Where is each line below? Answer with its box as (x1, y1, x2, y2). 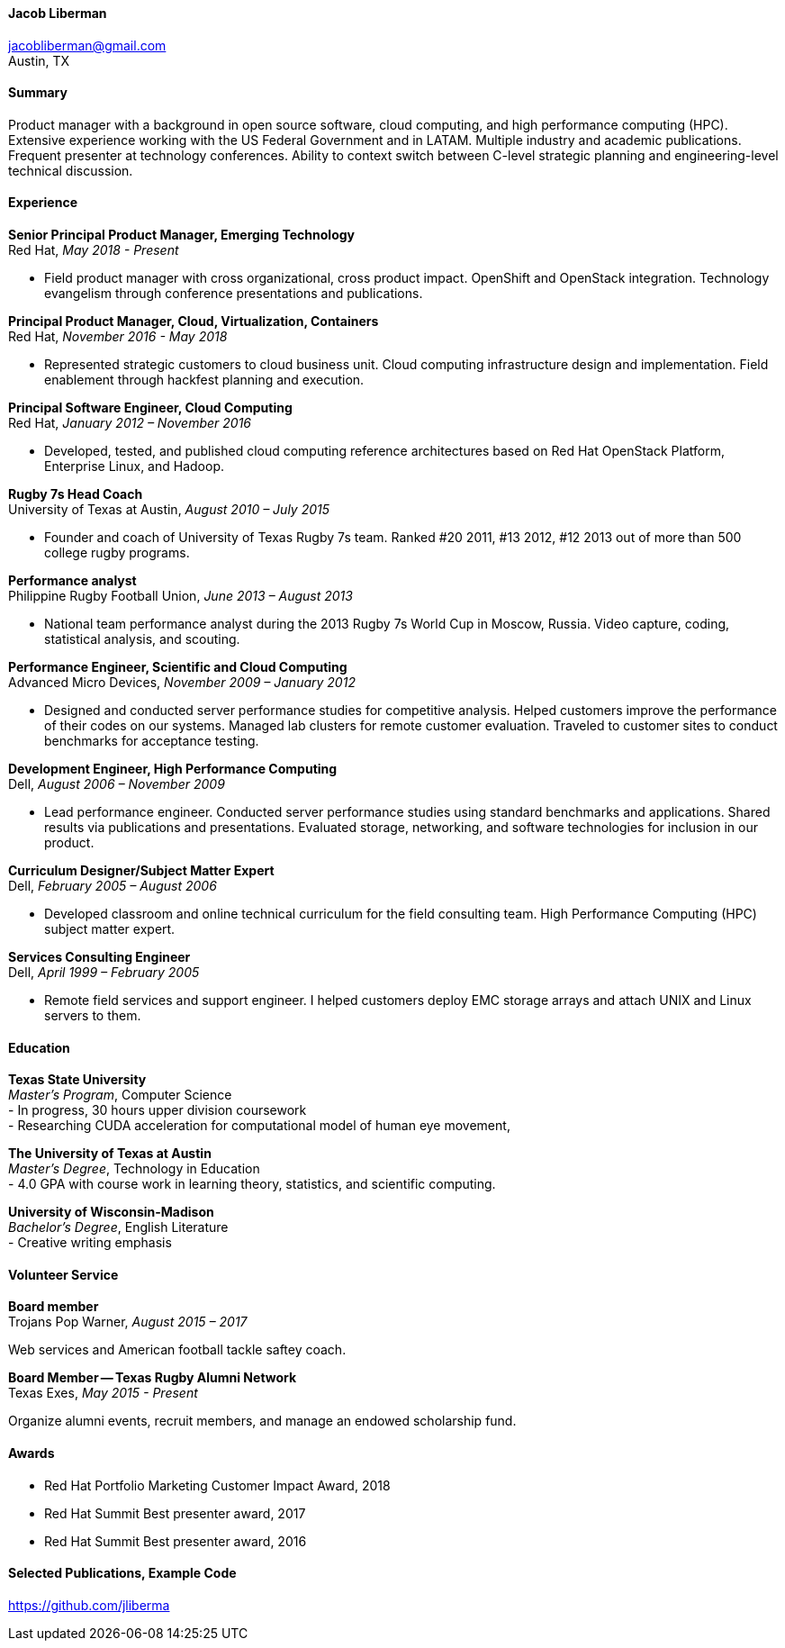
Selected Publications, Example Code (8, 1565, 237, 1581)
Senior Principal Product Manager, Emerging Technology (8, 227, 356, 243)
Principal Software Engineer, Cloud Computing (8, 400, 293, 416)
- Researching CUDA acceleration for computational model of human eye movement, (8, 1118, 510, 1134)
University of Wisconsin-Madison (8, 1204, 214, 1220)
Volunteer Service (8, 1266, 119, 1282)
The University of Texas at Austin (8, 1145, 212, 1162)
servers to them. (44, 1008, 141, 1024)
